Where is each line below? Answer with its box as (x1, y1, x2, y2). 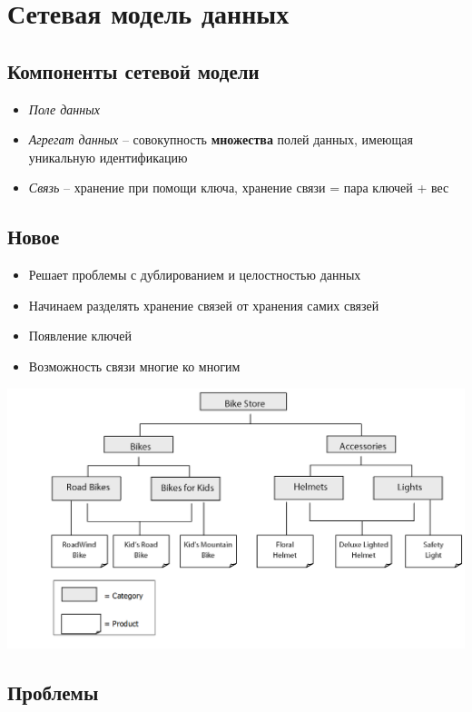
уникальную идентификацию (28, 147, 188, 166)
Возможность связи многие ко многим (28, 356, 241, 375)
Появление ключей (28, 326, 133, 345)
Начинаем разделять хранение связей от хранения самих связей (28, 295, 379, 314)
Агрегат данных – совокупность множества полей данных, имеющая (28, 130, 413, 149)
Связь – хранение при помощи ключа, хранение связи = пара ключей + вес (28, 178, 449, 197)
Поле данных (28, 99, 100, 118)
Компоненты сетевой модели (7, 56, 260, 84)
